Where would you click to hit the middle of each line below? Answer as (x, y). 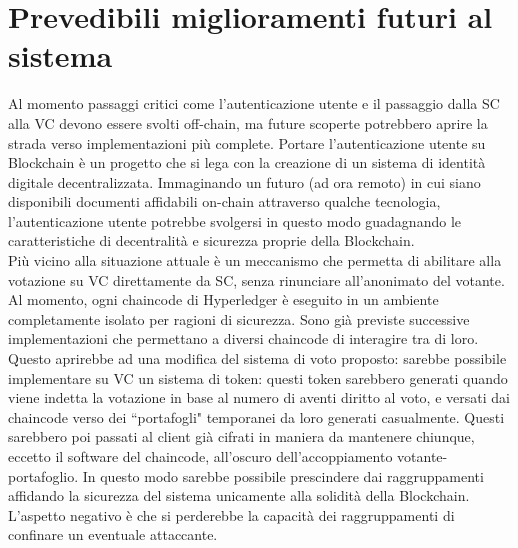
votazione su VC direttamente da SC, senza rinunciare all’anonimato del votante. (256, 279)
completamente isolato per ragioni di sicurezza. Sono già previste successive (239, 318)
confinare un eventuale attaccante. (113, 534)
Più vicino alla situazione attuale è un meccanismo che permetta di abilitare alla (255, 260)
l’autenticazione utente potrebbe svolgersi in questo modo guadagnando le (234, 220)
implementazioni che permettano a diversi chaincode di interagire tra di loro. (243, 338)
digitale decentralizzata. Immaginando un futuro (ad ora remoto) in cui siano (244, 181)
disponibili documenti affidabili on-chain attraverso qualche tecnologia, (224, 201)
